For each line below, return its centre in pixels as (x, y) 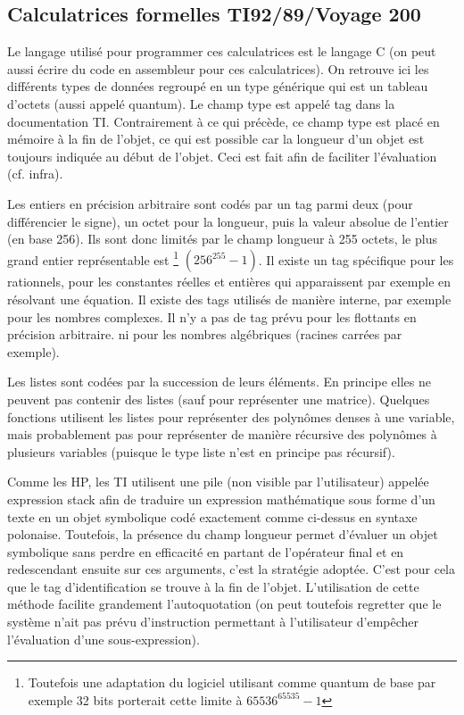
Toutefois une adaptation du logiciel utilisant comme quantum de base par (232, 682)
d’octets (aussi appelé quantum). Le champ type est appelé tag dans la (201, 103)
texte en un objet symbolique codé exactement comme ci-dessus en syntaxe (212, 516)
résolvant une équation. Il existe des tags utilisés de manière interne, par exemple (229, 299)
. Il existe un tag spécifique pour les (356, 259)
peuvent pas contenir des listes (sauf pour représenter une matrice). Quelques (219, 399)
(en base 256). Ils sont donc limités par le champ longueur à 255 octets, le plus (222, 239)
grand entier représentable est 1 (93, 258)
